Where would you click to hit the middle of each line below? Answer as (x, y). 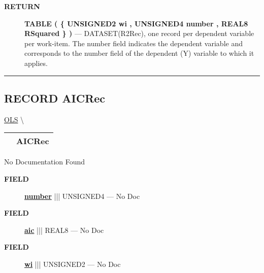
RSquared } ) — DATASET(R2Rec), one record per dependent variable (139, 33)
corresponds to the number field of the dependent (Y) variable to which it (139, 53)
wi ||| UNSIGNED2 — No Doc (73, 264)
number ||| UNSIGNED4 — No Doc (82, 196)
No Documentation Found (45, 162)
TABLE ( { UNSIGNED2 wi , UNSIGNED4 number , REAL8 (136, 23)
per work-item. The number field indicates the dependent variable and (134, 43)
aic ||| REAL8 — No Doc (64, 230)
